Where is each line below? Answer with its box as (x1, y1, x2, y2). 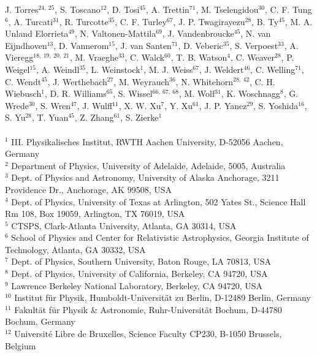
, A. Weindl (36, 62, 80, 75)
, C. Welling (250, 62, 296, 75)
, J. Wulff (77, 99, 113, 112)
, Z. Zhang (74, 111, 114, 124)
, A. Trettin (146, 3, 189, 15)
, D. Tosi (107, 3, 140, 15)
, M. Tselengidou (196, 3, 259, 15)
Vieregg (5, 51, 34, 64)
